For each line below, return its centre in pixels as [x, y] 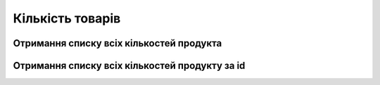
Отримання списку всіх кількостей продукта [118, 43]
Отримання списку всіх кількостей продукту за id [129, 66]
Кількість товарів [67, 18]
